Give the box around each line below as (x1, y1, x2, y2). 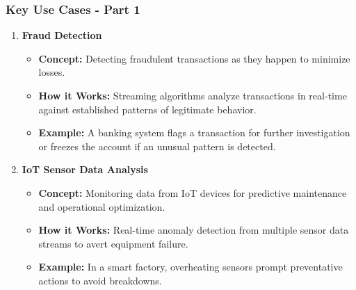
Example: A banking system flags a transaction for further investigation (38, 125, 350, 140)
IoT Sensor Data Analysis (22, 162, 148, 177)
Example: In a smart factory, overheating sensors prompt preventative (38, 259, 343, 274)
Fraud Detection (22, 28, 102, 42)
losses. (38, 65, 65, 79)
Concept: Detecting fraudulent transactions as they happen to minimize (38, 51, 350, 65)
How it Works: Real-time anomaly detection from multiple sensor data (38, 223, 349, 237)
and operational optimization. (38, 199, 165, 214)
